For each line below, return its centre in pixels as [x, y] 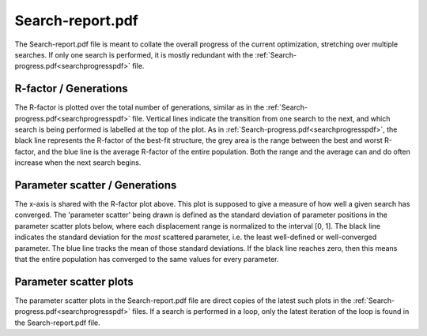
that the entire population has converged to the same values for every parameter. [147, 259]
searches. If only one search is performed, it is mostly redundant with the [134, 54]
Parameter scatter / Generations [96, 185]
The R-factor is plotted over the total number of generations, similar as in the [140, 107]
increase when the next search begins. [78, 162]
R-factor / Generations [71, 89]
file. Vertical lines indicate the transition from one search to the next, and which [261, 118]
